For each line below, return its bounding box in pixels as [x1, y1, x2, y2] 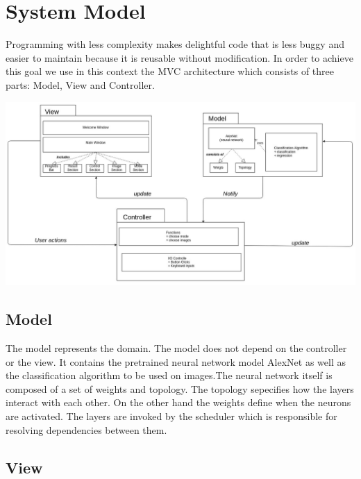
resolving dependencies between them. [6, 422, 167, 437]
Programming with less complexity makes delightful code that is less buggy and [6, 37, 344, 51]
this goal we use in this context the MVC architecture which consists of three [6, 64, 335, 78]
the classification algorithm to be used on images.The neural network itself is [6, 368, 333, 383]
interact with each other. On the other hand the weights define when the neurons [6, 395, 351, 410]
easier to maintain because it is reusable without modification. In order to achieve [6, 50, 353, 65]
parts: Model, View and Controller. [6, 77, 155, 92]
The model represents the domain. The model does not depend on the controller [6, 341, 347, 355]
